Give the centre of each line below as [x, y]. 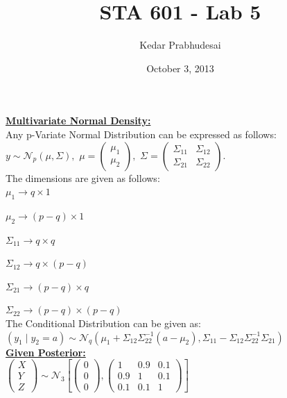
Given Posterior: [46, 352]
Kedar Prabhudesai [180, 45]
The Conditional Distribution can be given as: [103, 323]
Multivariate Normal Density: [78, 121]
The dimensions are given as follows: [83, 177]
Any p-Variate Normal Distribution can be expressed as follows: [141, 134]
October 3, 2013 [180, 68]
